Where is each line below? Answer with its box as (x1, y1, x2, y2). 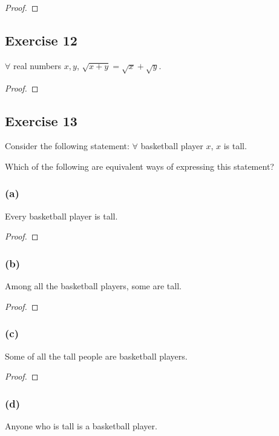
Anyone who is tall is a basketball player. (5, 419, 157, 432)
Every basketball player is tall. (5, 209, 118, 222)
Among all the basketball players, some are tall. (5, 280, 182, 292)
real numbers (13, 59, 62, 72)
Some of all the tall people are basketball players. (5, 349, 188, 362)
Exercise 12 (5, 30, 77, 49)
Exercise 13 (5, 111, 77, 130)
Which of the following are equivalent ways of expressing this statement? (5, 159, 274, 172)
